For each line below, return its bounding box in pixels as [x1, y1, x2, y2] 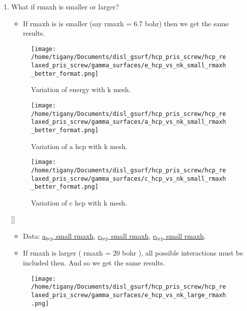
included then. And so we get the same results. [23, 258, 165, 268]
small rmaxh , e [111, 231, 156, 241]
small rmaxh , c [55, 231, 101, 241]
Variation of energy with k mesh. [31, 84, 131, 95]
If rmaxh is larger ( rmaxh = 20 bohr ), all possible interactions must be [23, 248, 243, 258]
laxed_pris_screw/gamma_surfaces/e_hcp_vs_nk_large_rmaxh [31, 291, 226, 299]
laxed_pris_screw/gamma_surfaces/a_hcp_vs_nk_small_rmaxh [31, 118, 226, 126]
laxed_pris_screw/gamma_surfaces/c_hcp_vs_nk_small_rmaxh [31, 175, 226, 182]
